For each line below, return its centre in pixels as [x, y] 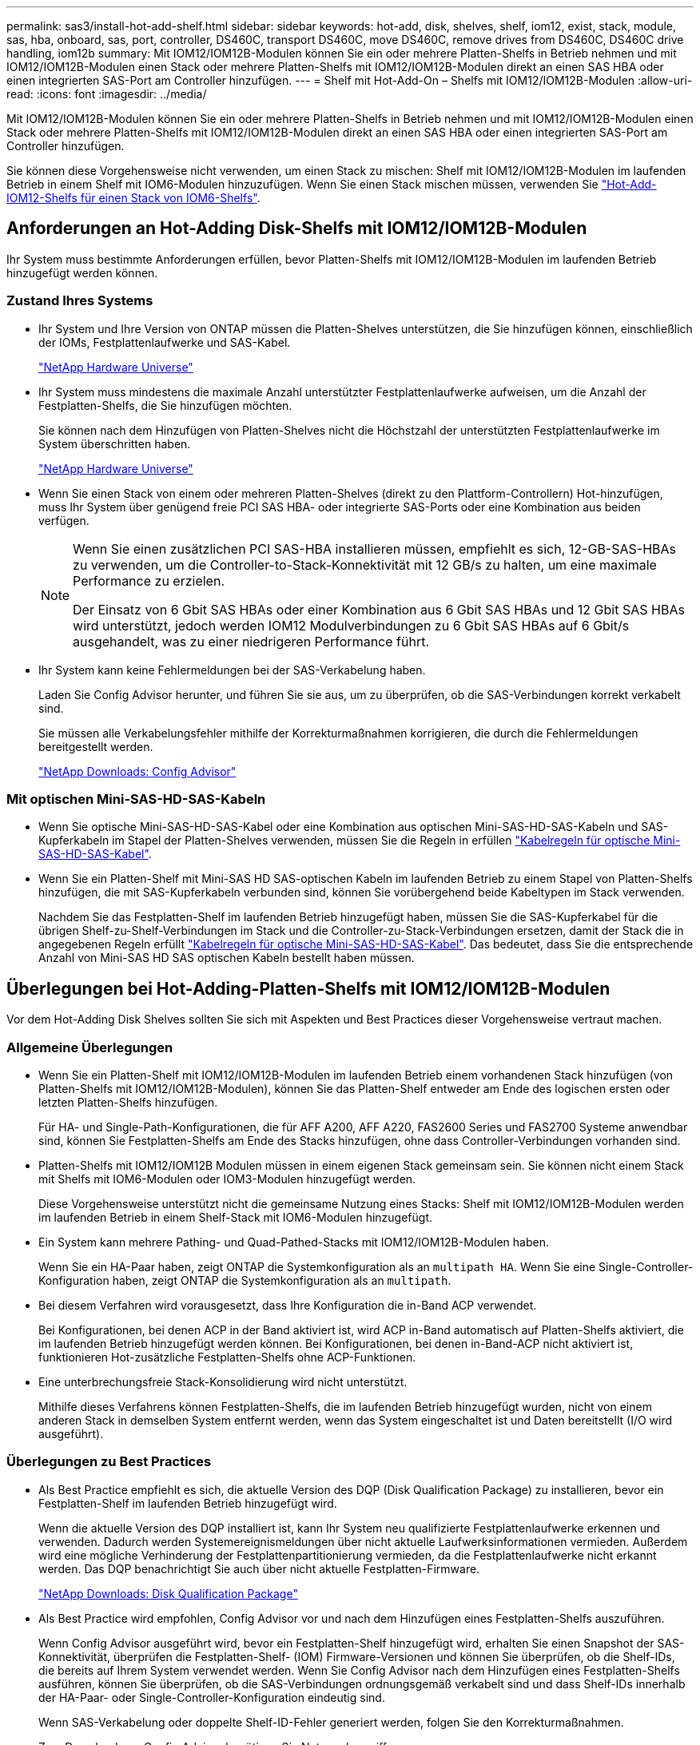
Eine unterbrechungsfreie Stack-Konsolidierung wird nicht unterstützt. [223, 1381]
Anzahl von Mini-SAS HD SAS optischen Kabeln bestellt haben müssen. [227, 958]
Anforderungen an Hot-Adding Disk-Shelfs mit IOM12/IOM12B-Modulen [297, 229]
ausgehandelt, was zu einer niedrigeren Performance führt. [251, 641]
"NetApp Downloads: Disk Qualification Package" [168, 1593]
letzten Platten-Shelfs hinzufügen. [128, 1102]
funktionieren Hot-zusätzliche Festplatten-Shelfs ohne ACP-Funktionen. [227, 1357]
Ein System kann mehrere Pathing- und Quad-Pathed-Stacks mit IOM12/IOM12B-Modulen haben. [294, 1242]
